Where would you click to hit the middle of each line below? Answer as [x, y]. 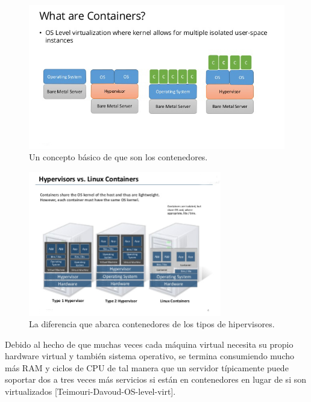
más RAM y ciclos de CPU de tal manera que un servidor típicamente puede [147, 367]
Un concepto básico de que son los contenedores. [118, 157]
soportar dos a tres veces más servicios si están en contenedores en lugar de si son [155, 379]
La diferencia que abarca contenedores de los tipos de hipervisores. [152, 324]
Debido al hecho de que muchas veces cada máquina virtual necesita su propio [149, 344]
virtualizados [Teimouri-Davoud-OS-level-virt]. [90, 391]
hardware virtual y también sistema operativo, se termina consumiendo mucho [149, 356]
